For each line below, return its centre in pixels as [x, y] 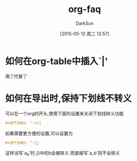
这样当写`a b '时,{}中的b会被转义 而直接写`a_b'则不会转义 [63, 154]
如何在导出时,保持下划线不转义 [68, 98]
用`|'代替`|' [16, 76]
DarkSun [85, 23]
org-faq [85, 9]
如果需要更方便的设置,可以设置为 [39, 133]
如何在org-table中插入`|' [57, 61]
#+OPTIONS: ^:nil [23, 123]
